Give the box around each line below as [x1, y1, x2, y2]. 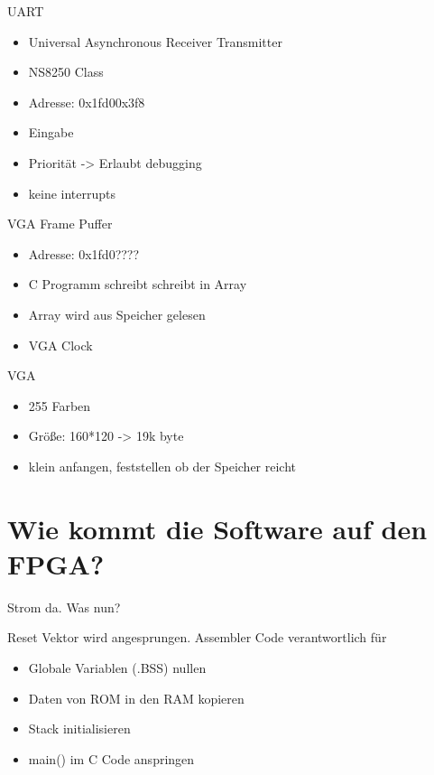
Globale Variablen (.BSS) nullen [28, 658, 207, 677]
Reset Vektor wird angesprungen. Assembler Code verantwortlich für [7, 628, 387, 647]
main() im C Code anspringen [28, 749, 195, 768]
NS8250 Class [28, 62, 104, 81]
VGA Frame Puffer [7, 214, 113, 233]
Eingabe [28, 123, 74, 142]
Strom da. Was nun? [7, 597, 121, 616]
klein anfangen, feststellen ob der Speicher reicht [28, 456, 297, 475]
